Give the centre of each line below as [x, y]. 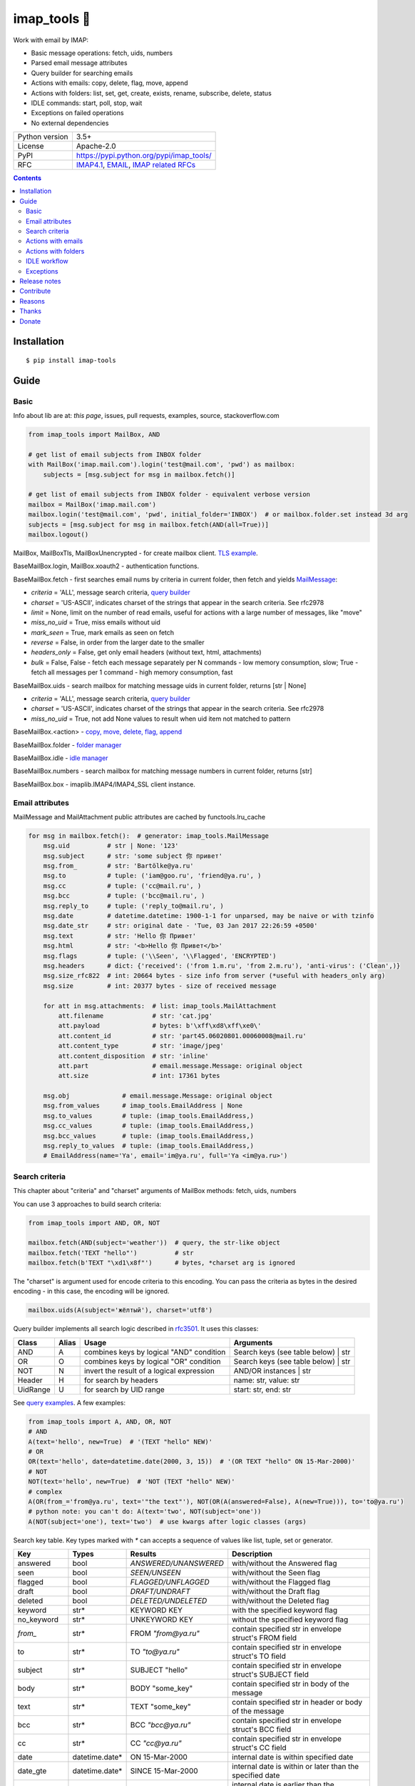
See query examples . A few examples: [70, 1402]
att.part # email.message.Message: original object [180, 1066]
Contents [27, 178]
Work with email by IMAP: [51, 40]
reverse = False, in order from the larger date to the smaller [118, 642]
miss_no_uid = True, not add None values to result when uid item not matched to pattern [161, 719]
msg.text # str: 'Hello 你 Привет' [120, 936]
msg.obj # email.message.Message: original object [158, 1096]
